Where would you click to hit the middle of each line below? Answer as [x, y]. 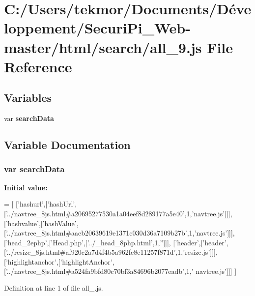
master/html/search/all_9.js [103, 47]
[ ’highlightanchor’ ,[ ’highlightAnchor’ [58, 261]
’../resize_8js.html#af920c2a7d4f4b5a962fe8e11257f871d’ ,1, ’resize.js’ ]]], [112, 252]
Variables [28, 98]
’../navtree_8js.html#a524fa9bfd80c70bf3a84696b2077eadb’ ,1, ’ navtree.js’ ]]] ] [121, 271]
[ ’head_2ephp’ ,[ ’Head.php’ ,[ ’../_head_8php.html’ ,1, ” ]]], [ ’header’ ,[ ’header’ [115, 242]
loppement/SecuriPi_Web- [97, 28]
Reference [38, 66]
